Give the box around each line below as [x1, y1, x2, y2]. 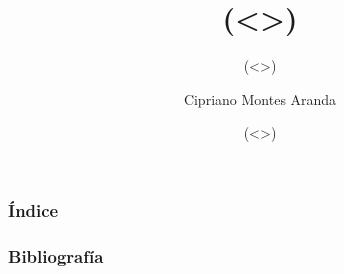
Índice [8, 197, 59, 222]
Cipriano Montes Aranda [183, 88, 337, 109]
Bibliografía [8, 243, 104, 268]
